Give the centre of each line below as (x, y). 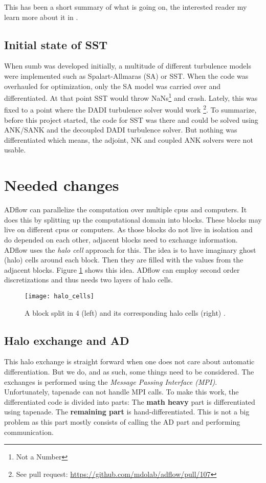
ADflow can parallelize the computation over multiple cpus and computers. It (126, 210)
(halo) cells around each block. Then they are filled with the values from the (124, 260)
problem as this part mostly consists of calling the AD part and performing (122, 421)
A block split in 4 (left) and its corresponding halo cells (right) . (125, 312)
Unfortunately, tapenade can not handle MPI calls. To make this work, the (121, 392)
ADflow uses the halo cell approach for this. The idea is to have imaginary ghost (130, 249)
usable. (15, 150)
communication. (29, 432)
